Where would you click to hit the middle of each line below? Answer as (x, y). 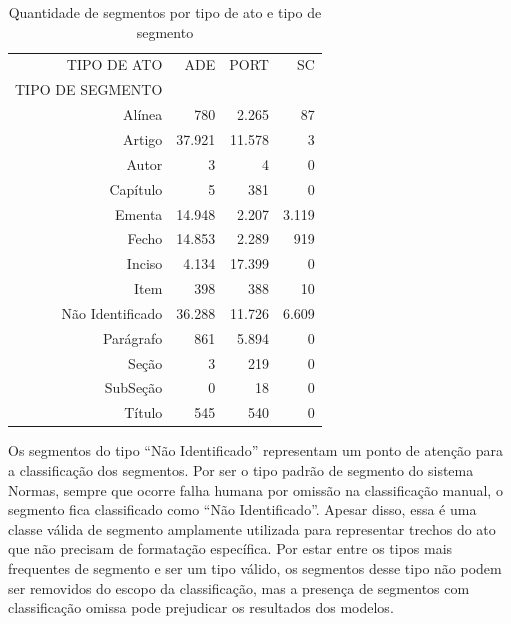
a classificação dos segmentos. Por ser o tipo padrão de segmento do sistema (241, 469)
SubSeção (133, 387)
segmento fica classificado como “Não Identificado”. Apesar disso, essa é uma (242, 509)
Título (143, 412)
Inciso (144, 263)
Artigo (143, 138)
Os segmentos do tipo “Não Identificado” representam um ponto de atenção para (256, 450)
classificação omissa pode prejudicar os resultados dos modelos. (201, 607)
